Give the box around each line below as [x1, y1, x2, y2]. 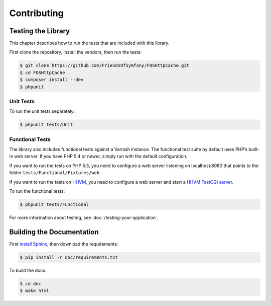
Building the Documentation [9, 227, 99, 236]
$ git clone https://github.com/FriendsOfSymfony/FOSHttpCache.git [20, 63, 190, 68]
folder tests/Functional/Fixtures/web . [9, 170, 101, 176]
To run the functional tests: [9, 188, 65, 194]
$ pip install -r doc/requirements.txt [20, 254, 118, 260]
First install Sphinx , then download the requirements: [9, 241, 118, 247]
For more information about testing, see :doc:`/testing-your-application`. [9, 214, 159, 220]
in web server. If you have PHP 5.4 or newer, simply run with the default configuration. [9, 154, 188, 160]
